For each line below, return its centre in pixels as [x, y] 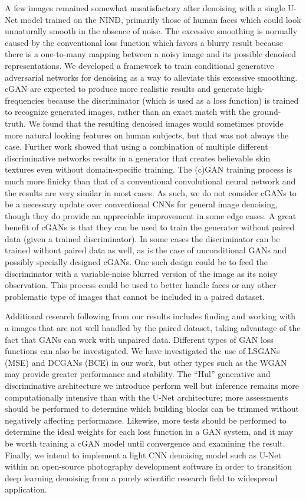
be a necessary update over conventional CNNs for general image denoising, [141, 204]
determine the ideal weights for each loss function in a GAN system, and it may [149, 432]
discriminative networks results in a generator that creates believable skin [138, 158]
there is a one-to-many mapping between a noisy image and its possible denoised [150, 54]
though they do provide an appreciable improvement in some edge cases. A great [151, 215]
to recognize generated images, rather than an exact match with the [128, 112]
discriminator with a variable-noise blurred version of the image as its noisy [141, 273]
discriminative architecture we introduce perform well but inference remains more [152, 385]
